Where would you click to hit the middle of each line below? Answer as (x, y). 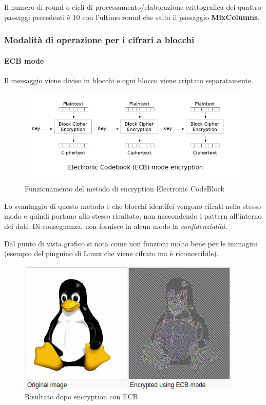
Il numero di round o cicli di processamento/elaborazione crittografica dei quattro (133, 7)
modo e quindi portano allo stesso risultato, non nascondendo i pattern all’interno (133, 216)
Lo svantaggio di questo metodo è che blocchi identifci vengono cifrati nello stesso (132, 206)
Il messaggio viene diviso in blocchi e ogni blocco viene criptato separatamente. (129, 80)
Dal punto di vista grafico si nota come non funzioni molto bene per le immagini (131, 243)
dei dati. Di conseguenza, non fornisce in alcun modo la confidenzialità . (116, 226)
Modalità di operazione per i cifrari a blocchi (99, 40)
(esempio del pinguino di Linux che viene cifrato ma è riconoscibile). (111, 253)
